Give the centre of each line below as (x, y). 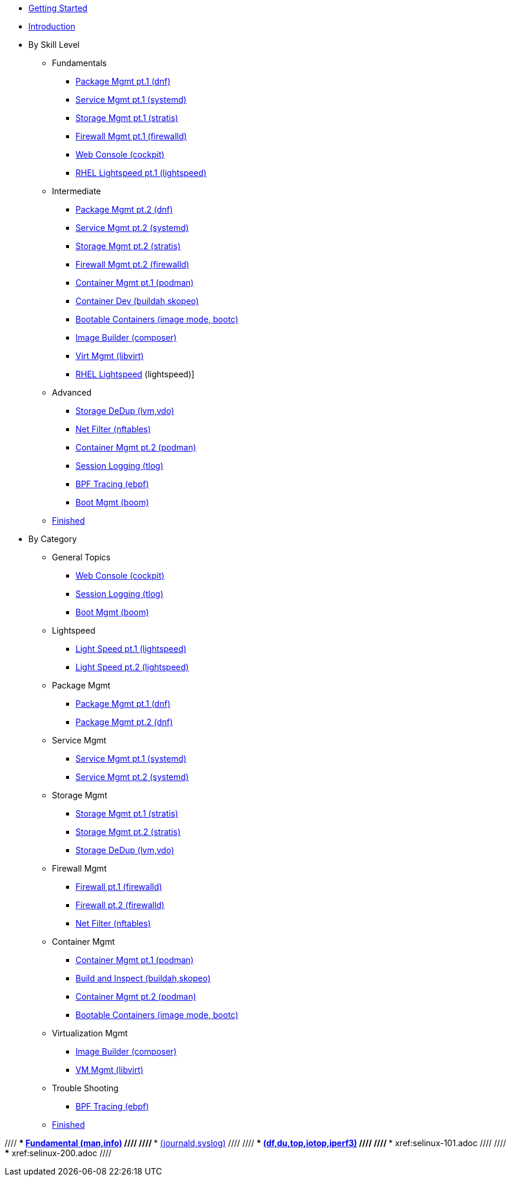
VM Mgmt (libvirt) (109, 1070)
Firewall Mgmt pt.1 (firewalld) (131, 136)
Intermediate (76, 191)
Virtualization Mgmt (90, 1033)
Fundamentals (79, 63)
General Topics (81, 557)
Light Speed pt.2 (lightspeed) (132, 667)
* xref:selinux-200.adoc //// (58, 1153)
